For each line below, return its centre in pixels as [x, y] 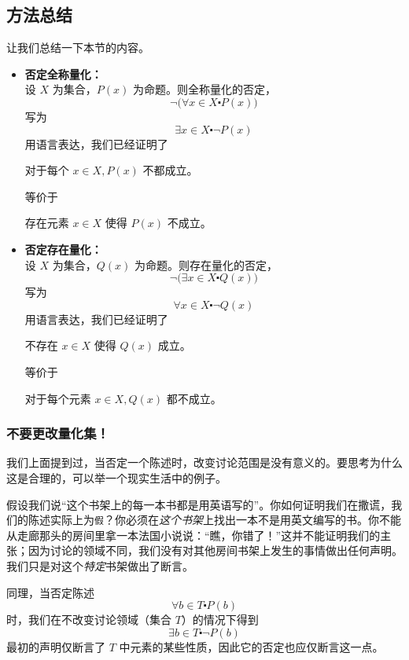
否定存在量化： [63, 249]
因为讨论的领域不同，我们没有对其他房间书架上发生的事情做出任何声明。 [215, 550]
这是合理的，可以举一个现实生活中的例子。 [116, 477]
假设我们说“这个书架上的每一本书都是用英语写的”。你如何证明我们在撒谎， [199, 504]
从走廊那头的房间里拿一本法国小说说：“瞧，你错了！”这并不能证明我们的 [193, 535]
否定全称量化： [63, 73]
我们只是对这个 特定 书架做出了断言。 [100, 565]
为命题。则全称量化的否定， [204, 89]
